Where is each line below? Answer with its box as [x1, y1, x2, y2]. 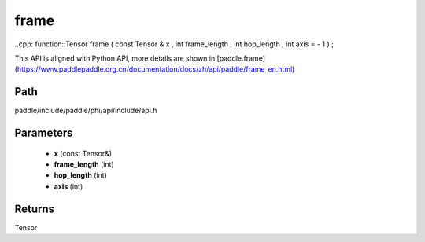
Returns [14, 202, 55, 215]
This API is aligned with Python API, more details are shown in [14, 53, 216, 63]
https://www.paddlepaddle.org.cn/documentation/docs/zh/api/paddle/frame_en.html [17, 64, 293, 74]
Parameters [14, 126, 73, 140]
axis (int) [54, 181, 83, 191]
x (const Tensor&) [54, 148, 113, 158]
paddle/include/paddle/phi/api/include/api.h [14, 106, 157, 115]
